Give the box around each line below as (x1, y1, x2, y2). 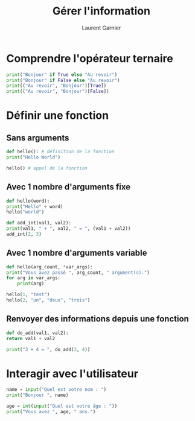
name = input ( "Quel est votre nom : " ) (6, 387, 107, 393)
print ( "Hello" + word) (6, 203, 63, 209)
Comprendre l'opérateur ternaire (6, 51, 173, 65)
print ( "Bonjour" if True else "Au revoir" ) (6, 71, 118, 78)
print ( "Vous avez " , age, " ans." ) (6, 408, 96, 414)
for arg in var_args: (6, 275, 61, 281)
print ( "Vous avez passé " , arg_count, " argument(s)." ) (6, 270, 150, 276)
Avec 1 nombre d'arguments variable (6, 248, 147, 258)
